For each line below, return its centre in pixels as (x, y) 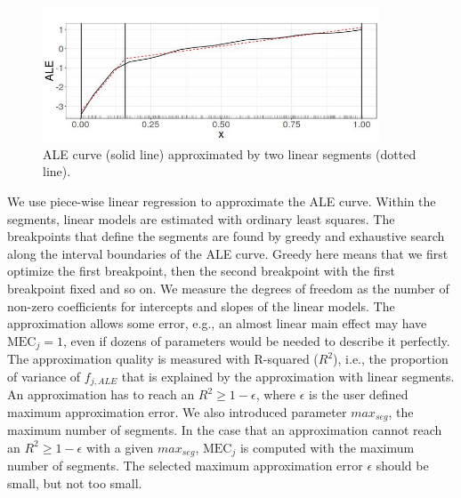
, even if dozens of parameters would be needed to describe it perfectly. (256, 340)
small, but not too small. (75, 482)
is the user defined (359, 394)
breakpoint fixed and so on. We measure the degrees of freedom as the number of (228, 288)
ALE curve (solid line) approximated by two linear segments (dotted (230, 153)
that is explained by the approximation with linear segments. (288, 376)
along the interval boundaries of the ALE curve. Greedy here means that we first (228, 253)
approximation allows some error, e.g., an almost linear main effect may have (217, 323)
